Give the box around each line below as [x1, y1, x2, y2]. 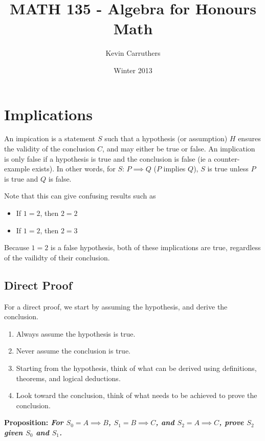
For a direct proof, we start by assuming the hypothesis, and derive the [4, 301, 228, 312]
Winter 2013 [114, 64, 152, 75]
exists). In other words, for [32, 163, 116, 174]
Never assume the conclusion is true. [16, 345, 130, 356]
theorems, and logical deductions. [16, 372, 121, 383]
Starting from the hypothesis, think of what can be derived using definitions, [16, 362, 257, 373]
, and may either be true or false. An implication [102, 143, 255, 154]
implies [163, 163, 186, 174]
